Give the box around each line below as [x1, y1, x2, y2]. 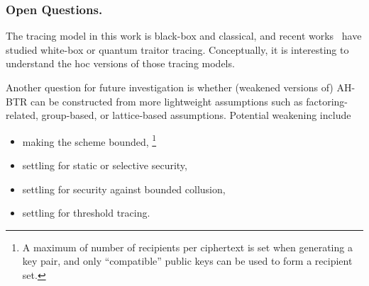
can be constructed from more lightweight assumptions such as [30, 93, 303, 108]
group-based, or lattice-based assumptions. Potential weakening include [41, 108, 351, 122]
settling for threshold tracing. [22, 205, 150, 220]
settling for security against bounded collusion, [22, 181, 226, 196]
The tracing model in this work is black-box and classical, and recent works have [6, 28, 362, 43]
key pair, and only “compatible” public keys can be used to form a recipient [22, 253, 353, 268]
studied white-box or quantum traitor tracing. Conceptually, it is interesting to [6, 42, 349, 57]
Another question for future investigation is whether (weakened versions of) [6, 80, 334, 94]
